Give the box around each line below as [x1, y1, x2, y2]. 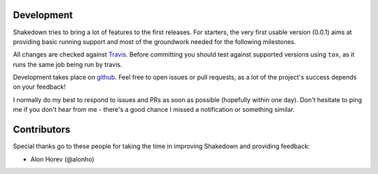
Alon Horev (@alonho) [30, 154, 94, 164]
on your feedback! [13, 82, 66, 91]
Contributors [13, 124, 71, 136]
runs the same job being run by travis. [13, 60, 122, 68]
